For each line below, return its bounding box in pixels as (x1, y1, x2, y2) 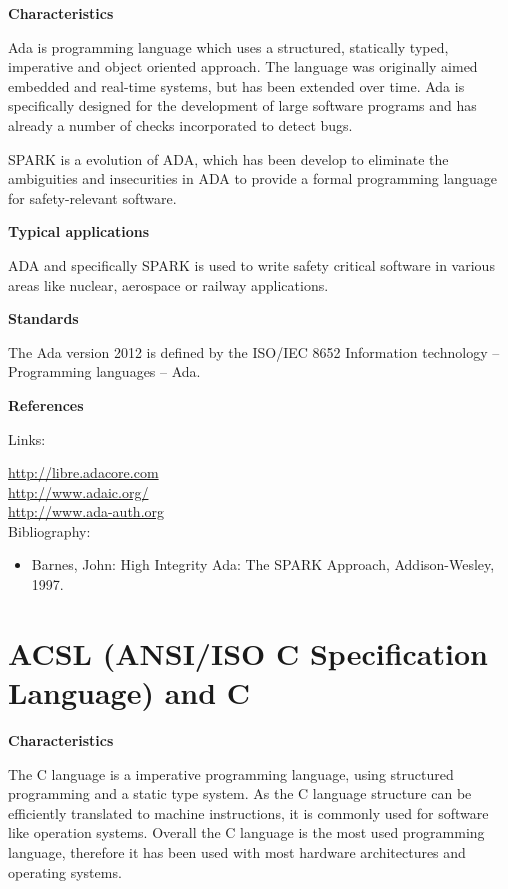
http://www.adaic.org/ (8, 481, 149, 502)
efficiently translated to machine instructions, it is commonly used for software (8, 802, 489, 823)
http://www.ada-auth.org (8, 501, 165, 522)
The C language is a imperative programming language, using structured (8, 763, 454, 784)
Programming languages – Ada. (8, 361, 201, 382)
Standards (8, 308, 79, 329)
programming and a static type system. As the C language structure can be (8, 783, 472, 804)
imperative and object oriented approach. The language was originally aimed (8, 56, 478, 77)
